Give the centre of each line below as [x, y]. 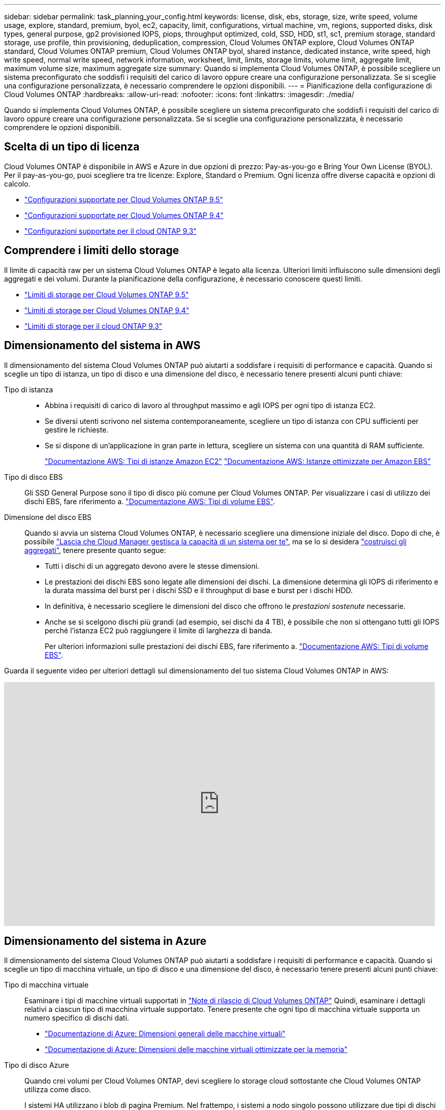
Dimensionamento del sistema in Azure [105, 941]
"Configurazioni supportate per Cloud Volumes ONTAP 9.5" [124, 199]
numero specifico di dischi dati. [77, 1018]
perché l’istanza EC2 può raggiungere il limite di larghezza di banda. [158, 630]
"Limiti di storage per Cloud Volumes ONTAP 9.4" [107, 310]
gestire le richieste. [77, 429]
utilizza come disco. [58, 1090]
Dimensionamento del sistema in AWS [102, 346]
